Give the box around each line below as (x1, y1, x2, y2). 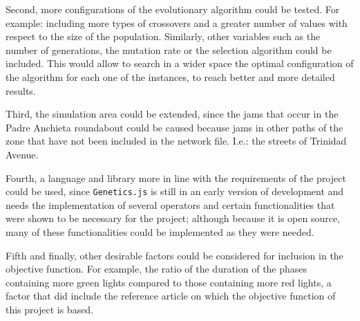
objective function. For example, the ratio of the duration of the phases (6, 262, 307, 276)
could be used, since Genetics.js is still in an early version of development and (6, 184, 344, 199)
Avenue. (6, 147, 39, 161)
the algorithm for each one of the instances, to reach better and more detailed (6, 69, 335, 84)
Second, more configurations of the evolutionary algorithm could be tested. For (6, 2, 340, 16)
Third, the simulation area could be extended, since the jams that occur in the (6, 107, 339, 121)
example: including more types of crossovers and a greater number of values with (6, 15, 348, 30)
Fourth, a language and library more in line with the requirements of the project (6, 170, 346, 185)
